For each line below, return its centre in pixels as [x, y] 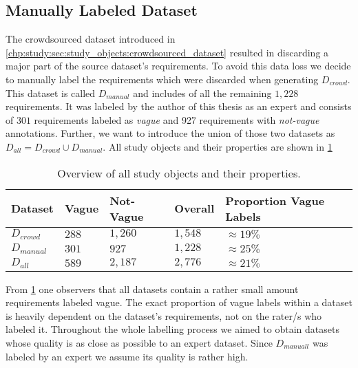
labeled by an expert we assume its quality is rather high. [127, 356]
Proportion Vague [275, 200]
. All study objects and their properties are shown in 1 [218, 146]
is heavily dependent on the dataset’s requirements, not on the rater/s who [164, 315]
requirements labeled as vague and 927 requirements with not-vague [177, 119]
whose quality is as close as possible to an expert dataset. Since [139, 342]
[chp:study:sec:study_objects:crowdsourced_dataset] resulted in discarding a [167, 52]
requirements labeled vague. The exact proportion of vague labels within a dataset [179, 302]
